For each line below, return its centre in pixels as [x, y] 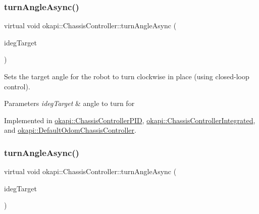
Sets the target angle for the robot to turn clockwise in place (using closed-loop [127, 76]
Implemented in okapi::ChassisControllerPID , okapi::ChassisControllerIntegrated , [130, 120]
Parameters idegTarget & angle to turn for [69, 103]
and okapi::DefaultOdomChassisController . [70, 130]
